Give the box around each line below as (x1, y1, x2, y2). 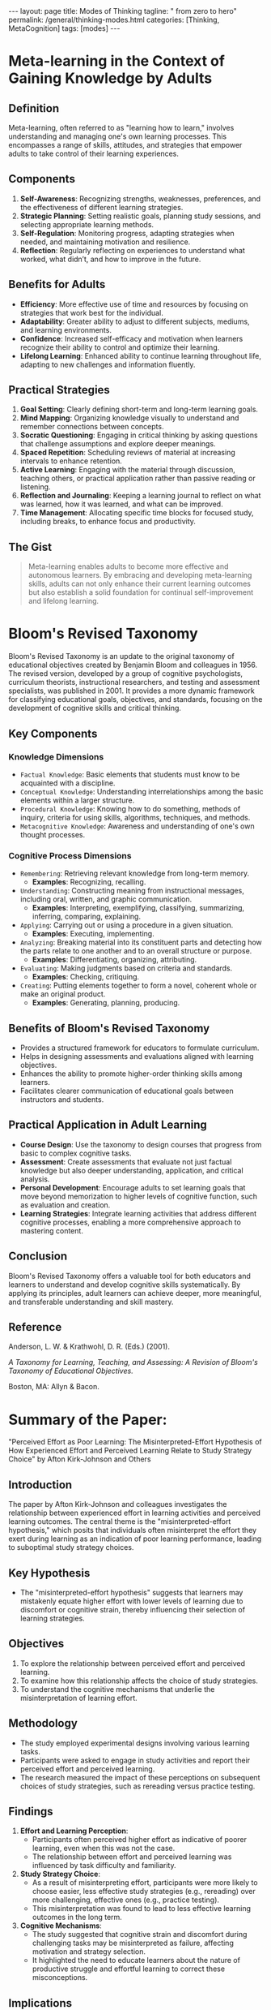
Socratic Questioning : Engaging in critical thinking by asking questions (19, 430, 258, 440)
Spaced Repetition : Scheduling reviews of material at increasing (19, 448, 236, 458)
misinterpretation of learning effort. (19, 1693, 138, 1702)
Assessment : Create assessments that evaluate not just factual (19, 1156, 232, 1166)
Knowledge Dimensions (8, 751, 104, 762)
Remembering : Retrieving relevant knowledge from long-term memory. (19, 868, 250, 878)
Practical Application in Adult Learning (8, 1118, 208, 1132)
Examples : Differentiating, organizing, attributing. (32, 955, 197, 965)
